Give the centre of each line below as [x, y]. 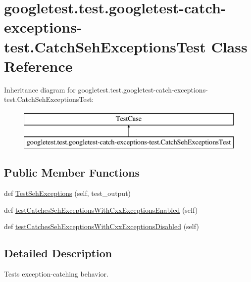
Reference [38, 66]
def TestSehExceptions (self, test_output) [68, 193]
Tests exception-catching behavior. [56, 274]
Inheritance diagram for [40, 89]
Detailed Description [58, 253]
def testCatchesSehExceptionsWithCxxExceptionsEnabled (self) [101, 210]
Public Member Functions [72, 172]
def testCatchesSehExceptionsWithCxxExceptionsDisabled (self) [101, 226]
